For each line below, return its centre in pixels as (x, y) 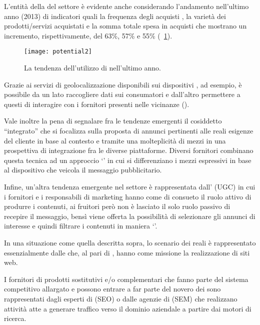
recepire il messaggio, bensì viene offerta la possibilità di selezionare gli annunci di (130, 216)
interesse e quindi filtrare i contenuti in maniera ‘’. (81, 226)
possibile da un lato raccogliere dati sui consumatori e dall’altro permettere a (122, 94)
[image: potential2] (58, 52)
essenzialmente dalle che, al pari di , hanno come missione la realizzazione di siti (127, 252)
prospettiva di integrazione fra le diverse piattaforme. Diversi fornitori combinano (129, 150)
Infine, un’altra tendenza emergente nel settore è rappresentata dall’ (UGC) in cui (130, 186)
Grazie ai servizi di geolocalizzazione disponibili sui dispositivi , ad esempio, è (123, 84)
